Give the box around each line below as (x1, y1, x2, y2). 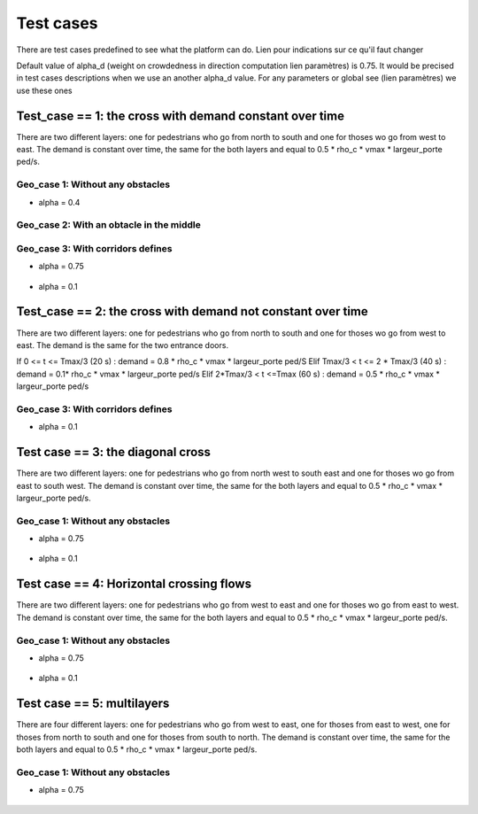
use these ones (16, 85, 73, 96)
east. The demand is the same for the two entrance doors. (16, 339, 229, 350)
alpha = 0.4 (38, 197, 81, 207)
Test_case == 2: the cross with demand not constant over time (16, 304, 369, 319)
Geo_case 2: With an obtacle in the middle (16, 219, 201, 231)
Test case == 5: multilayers (16, 696, 170, 711)
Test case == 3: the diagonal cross (16, 445, 212, 460)
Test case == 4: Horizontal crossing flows (16, 577, 252, 592)
